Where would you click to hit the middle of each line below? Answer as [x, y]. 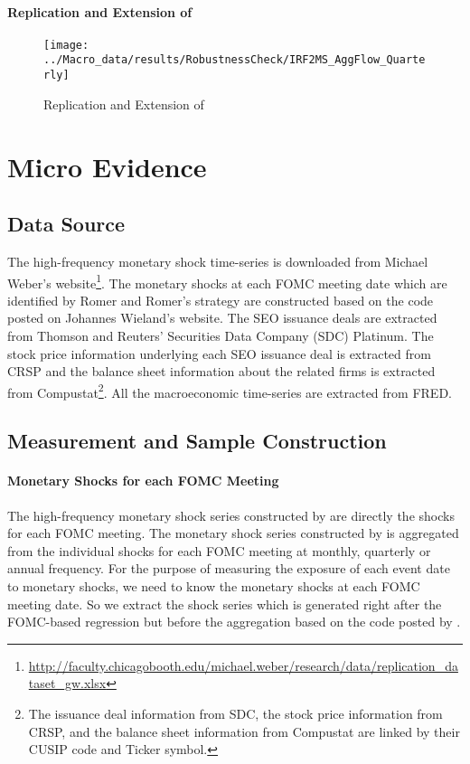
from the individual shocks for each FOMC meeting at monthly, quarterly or [219, 550]
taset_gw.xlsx [67, 683]
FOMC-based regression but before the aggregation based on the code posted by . [234, 622]
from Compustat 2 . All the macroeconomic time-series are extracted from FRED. [230, 391]
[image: [66, 45]
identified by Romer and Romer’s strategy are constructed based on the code [221, 300]
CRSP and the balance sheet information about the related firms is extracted [221, 371]
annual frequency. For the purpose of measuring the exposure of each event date [229, 568]
